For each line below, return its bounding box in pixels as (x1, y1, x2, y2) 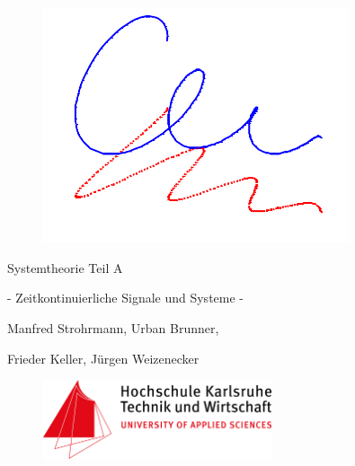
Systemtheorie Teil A (7, 258, 123, 277)
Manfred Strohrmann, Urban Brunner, (7, 318, 219, 337)
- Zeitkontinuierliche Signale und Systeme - (7, 288, 244, 307)
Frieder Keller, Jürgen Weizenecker (7, 348, 200, 367)
